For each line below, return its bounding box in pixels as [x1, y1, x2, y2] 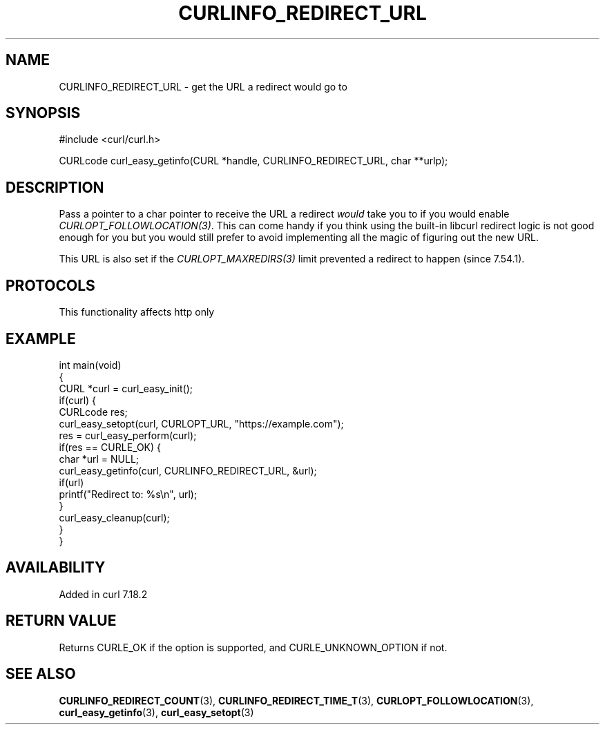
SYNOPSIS [6, 104, 81, 122]
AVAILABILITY [6, 559, 106, 577]
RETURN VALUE [6, 612, 117, 630]
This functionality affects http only [59, 306, 215, 318]
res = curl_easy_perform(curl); [59, 429, 197, 441]
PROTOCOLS [6, 276, 95, 294]
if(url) [59, 476, 84, 488]
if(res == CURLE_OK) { [59, 441, 161, 453]
